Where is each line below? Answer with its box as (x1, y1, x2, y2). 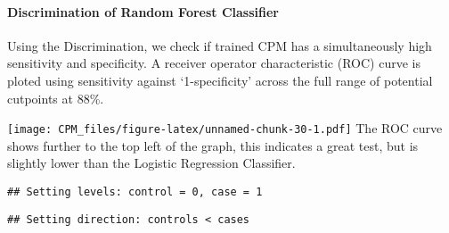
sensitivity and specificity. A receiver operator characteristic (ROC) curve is (7, 54, 420, 72)
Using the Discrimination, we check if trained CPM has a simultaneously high (7, 36, 432, 54)
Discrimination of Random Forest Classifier (7, 2, 280, 21)
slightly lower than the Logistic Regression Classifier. (7, 154, 296, 172)
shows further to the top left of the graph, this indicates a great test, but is (7, 136, 419, 154)
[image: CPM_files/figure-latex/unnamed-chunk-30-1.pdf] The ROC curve (7, 119, 443, 137)
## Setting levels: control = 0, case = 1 (7, 186, 263, 199)
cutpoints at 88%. (7, 88, 104, 107)
